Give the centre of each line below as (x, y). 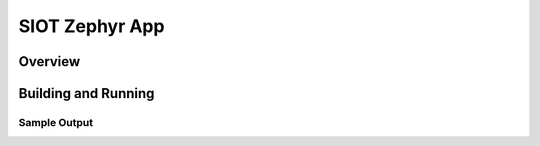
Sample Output (56, 122)
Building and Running (86, 93)
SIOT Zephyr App (91, 26)
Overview (49, 61)
